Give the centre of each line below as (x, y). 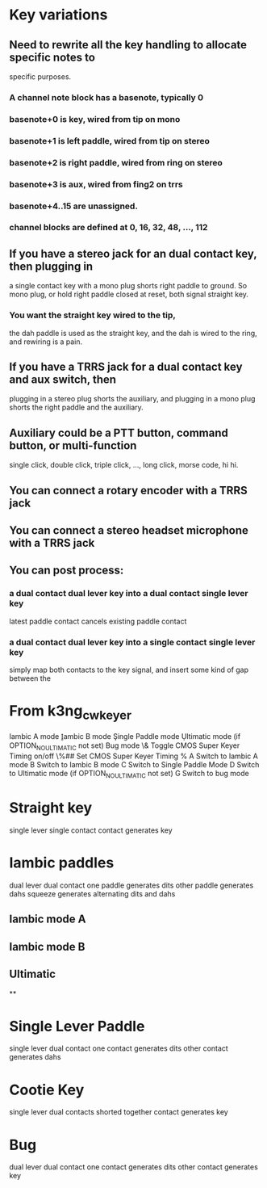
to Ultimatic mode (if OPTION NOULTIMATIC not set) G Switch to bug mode (129, 775)
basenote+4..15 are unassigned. (73, 206)
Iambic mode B (47, 947)
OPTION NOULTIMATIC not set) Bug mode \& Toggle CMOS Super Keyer (125, 747)
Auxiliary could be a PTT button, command (119, 432)
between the (30, 678)
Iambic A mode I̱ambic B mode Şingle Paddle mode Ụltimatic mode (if (125, 737)
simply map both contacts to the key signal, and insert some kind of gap (129, 670)
